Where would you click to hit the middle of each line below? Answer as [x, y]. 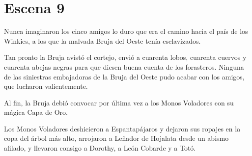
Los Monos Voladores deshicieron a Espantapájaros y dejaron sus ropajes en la [122, 128]
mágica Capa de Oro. [36, 112]
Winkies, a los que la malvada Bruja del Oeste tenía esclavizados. [102, 40]
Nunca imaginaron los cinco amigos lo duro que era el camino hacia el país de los [126, 31]
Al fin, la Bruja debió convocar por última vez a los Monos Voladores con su [119, 102]
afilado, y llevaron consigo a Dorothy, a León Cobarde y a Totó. [100, 148]
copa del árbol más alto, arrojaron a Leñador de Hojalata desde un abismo [116, 138]
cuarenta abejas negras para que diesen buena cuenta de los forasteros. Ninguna [124, 66]
